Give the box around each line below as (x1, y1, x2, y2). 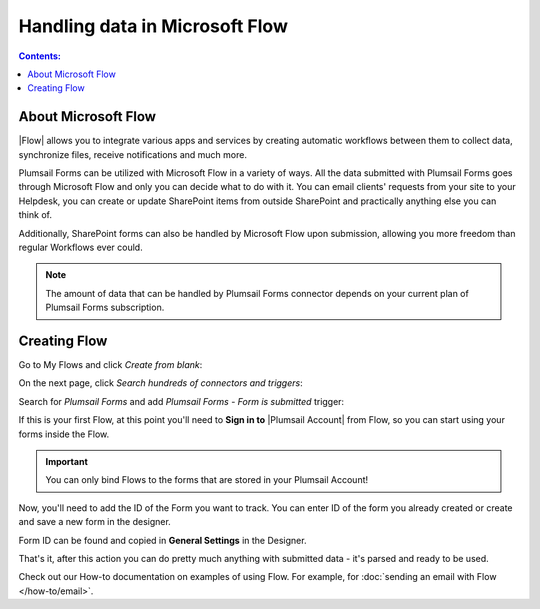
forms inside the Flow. (18, 428, 110, 440)
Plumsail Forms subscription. (45, 301, 165, 314)
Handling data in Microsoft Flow (18, 15, 289, 37)
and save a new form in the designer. (18, 516, 172, 528)
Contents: (18, 50, 62, 62)
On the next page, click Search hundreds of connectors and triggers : (18, 377, 304, 389)
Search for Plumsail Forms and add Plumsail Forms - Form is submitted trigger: (18, 395, 345, 407)
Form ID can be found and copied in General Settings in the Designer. (18, 534, 307, 546)
